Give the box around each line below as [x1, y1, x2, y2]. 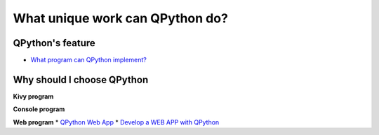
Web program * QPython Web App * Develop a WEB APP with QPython [13, 118, 220, 126]
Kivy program [13, 92, 54, 101]
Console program [13, 105, 65, 113]
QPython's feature [13, 37, 96, 49]
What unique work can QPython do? [13, 10, 228, 26]
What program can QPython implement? [30, 56, 147, 64]
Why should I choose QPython [13, 73, 149, 85]
